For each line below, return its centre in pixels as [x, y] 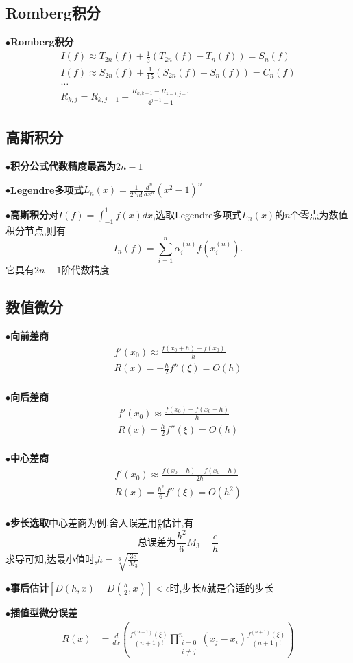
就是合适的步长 [240, 587]
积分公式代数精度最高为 [63, 166]
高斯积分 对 [34, 214]
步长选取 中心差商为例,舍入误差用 [84, 522]
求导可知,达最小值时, [51, 558]
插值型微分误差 [44, 612]
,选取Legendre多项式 [197, 214]
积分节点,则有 [36, 230]
